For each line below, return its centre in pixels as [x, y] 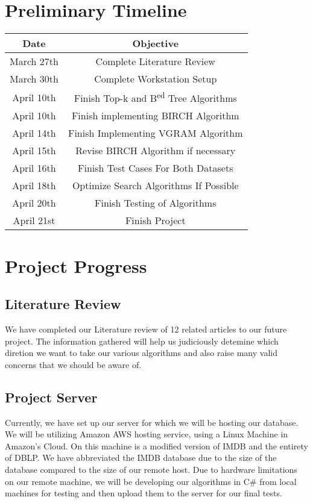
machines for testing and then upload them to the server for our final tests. [144, 493]
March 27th [34, 61]
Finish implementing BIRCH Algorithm [155, 116]
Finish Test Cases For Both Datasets [156, 168]
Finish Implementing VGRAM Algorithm [155, 133]
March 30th [34, 79]
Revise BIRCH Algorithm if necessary [156, 151]
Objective [156, 43]
